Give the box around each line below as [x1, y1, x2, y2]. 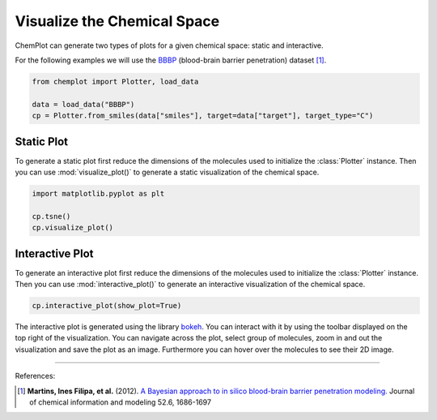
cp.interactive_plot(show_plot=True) [32, 301, 182, 311]
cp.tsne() [32, 212, 71, 221]
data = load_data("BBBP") [32, 100, 135, 109]
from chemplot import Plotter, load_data [32, 77, 199, 86]
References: [15, 371, 56, 381]
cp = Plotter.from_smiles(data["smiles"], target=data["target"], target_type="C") [32, 111, 374, 121]
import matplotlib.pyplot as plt [32, 189, 165, 198]
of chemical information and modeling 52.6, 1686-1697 [29, 397, 212, 407]
